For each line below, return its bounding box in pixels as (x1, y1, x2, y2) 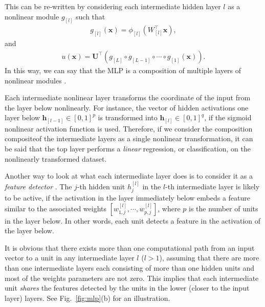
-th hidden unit (77, 181, 125, 191)
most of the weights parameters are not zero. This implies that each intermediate (5, 272, 259, 283)
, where (158, 203, 181, 213)
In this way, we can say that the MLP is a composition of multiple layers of (5, 64, 241, 75)
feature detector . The (5, 181, 72, 191)
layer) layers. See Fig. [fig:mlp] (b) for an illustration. (5, 292, 170, 303)
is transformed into (98, 112, 158, 123)
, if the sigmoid (204, 112, 252, 123)
